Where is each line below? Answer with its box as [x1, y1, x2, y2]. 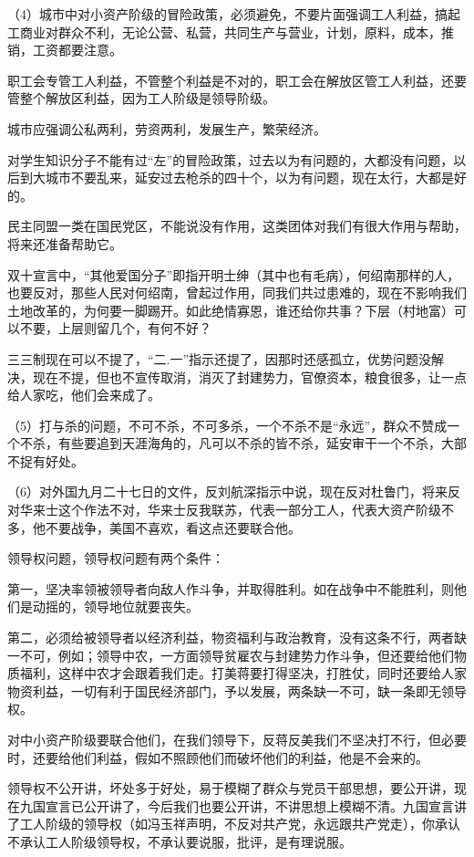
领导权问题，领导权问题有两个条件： [7, 549, 224, 568]
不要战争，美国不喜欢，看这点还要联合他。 [45, 517, 301, 537]
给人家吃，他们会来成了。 [7, 385, 160, 404]
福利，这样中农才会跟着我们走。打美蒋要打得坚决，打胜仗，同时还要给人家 [19, 664, 467, 683]
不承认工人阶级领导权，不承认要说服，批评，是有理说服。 [7, 831, 352, 851]
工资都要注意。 [32, 40, 122, 59]
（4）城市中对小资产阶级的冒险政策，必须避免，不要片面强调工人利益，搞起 [7, 5, 460, 23]
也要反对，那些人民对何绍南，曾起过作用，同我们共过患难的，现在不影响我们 [7, 283, 467, 302]
